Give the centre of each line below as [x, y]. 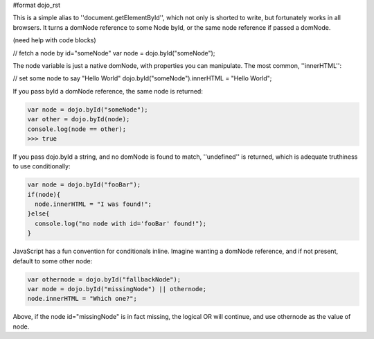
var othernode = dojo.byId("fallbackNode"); [104, 279]
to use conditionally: [42, 166]
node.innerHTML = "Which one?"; [82, 299]
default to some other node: [53, 261]
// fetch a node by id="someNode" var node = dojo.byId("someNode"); [114, 53]
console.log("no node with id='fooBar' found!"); [121, 223]
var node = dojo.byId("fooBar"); [84, 185]
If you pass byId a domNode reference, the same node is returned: [108, 91]
